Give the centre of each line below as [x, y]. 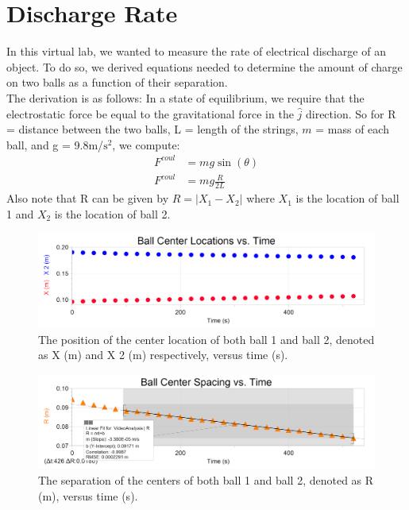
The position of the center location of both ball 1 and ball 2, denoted [206, 339]
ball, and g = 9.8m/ [55, 144]
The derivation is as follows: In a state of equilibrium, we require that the [185, 97]
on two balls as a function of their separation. [117, 82]
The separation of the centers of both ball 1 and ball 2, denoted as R [206, 480]
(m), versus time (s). [88, 495]
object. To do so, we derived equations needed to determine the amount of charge [204, 66]
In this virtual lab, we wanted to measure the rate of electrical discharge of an [196, 51]
